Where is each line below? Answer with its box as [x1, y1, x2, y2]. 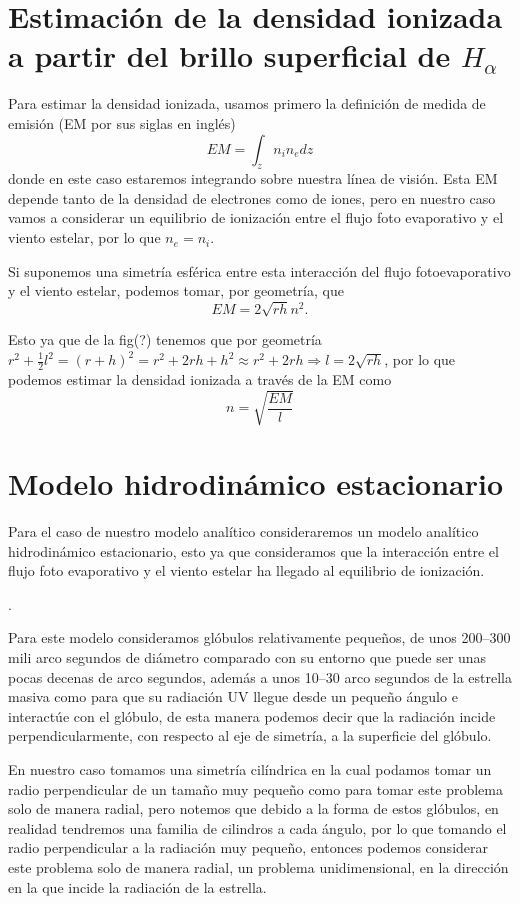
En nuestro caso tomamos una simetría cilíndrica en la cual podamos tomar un [8, 759, 492, 780]
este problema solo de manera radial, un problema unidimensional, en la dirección [8, 857, 509, 877]
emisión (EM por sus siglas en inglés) [8, 112, 236, 133]
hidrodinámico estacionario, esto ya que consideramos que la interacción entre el [8, 540, 499, 561]
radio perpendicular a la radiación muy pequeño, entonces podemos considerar [8, 837, 489, 858]
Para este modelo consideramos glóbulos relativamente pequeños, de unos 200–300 [8, 627, 511, 648]
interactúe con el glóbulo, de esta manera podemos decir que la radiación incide [8, 705, 496, 726]
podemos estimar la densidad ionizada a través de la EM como [8, 368, 392, 389]
